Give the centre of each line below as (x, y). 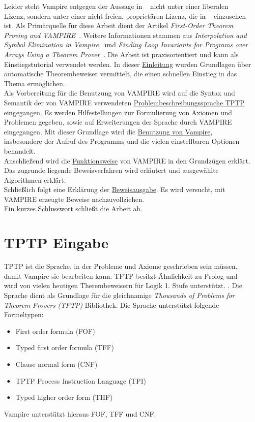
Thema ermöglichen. (35, 83)
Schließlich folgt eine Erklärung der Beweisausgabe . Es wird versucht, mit (115, 189)
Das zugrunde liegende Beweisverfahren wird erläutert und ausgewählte (111, 170)
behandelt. (20, 150)
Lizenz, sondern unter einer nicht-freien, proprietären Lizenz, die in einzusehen (125, 16)
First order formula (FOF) (55, 331)
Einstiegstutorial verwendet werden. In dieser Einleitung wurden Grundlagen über (127, 64)
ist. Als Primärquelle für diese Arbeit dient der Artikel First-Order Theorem (119, 25)
